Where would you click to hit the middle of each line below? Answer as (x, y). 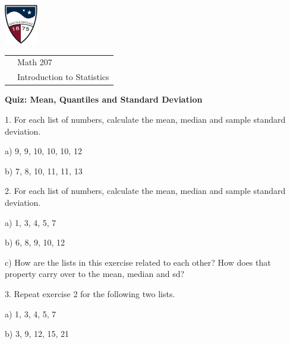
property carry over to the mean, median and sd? (95, 274)
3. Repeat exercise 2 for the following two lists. (90, 293)
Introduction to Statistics (63, 77)
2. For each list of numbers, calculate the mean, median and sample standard (145, 191)
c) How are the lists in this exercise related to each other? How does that (138, 262)
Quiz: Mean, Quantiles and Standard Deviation (104, 99)
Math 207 (35, 62)
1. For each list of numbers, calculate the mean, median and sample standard (145, 120)
